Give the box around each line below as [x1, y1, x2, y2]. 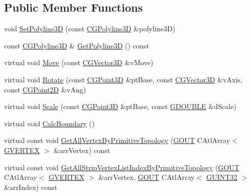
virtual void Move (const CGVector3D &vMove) [4, 57, 153, 68]
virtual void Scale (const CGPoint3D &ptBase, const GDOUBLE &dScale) [4, 101, 237, 112]
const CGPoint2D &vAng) [4, 84, 86, 94]
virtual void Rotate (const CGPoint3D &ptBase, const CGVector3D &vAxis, [4, 74, 242, 84]
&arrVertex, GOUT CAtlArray [98, 172, 195, 182]
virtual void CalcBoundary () [4, 118, 95, 128]
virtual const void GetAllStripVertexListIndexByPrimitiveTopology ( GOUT [4, 162, 240, 172]
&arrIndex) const [4, 181, 58, 192]
